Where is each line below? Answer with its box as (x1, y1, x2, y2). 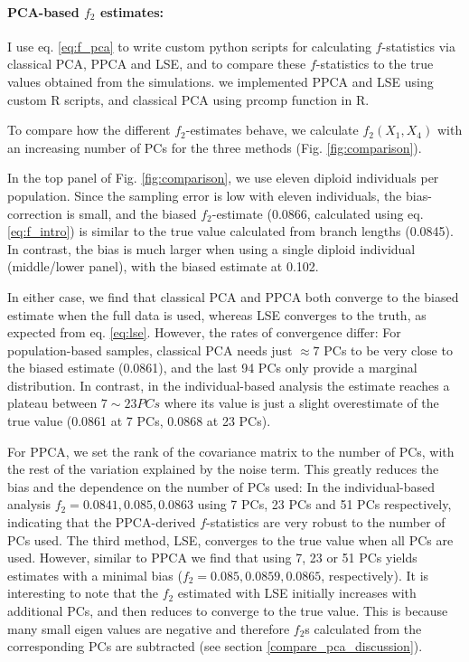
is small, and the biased (66, 203, 197, 222)
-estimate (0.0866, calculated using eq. (211, 203, 424, 222)
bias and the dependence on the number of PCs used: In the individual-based (7, 477, 436, 496)
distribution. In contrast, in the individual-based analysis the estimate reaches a (7, 375, 450, 394)
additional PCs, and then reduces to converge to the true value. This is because (7, 601, 448, 620)
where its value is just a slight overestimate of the (164, 393, 439, 412)
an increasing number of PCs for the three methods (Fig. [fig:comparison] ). (7, 137, 422, 156)
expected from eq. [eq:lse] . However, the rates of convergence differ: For (7, 323, 401, 342)
